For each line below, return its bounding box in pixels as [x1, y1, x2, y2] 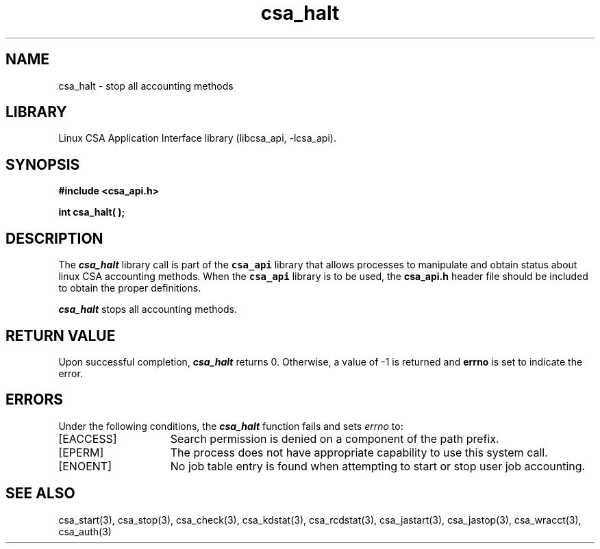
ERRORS [5, 391, 64, 409]
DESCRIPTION [5, 229, 103, 247]
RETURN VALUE [5, 327, 116, 344]
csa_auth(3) [58, 525, 112, 537]
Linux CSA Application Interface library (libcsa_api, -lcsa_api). [58, 132, 336, 144]
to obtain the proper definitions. [58, 282, 201, 294]
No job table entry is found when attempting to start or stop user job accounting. [170, 459, 586, 473]
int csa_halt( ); [58, 206, 125, 218]
